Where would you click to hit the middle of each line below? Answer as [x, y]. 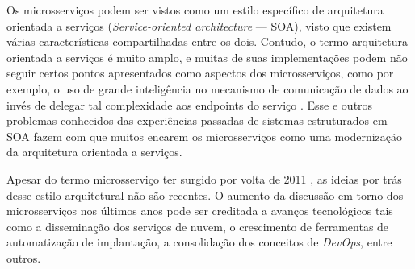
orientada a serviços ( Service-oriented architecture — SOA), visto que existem [199, 25]
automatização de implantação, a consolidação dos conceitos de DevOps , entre [199, 242]
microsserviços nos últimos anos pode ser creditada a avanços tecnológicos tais [200, 211]
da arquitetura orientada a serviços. [94, 152]
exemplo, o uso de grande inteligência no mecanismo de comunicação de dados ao [207, 88]
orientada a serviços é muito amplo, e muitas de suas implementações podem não [207, 57]
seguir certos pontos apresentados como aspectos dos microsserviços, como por [200, 73]
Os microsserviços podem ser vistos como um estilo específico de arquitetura [195, 10]
